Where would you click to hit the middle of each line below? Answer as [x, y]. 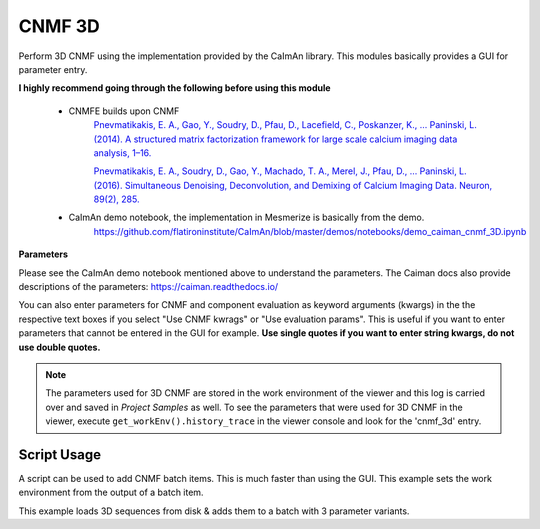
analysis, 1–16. [122, 152]
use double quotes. [59, 347]
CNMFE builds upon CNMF [124, 111]
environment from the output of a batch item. [111, 492]
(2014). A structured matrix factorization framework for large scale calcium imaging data [275, 139]
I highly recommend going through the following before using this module [174, 88]
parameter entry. [53, 69]
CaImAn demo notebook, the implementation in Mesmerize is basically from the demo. [246, 217]
